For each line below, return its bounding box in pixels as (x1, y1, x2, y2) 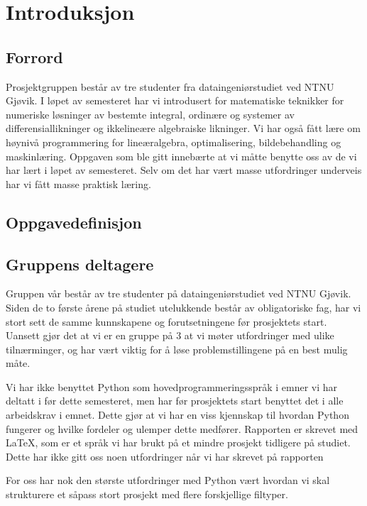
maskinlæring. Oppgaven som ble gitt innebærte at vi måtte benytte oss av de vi (6, 148, 357, 163)
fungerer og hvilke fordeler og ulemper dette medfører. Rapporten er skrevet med (6, 421, 358, 436)
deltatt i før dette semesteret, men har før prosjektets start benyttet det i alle (6, 393, 344, 408)
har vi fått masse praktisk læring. (6, 176, 151, 191)
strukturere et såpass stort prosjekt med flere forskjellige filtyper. (6, 487, 288, 502)
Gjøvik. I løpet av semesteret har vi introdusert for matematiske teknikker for (6, 93, 344, 108)
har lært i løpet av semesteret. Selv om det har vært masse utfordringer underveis (6, 163, 362, 177)
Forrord (6, 45, 63, 67)
